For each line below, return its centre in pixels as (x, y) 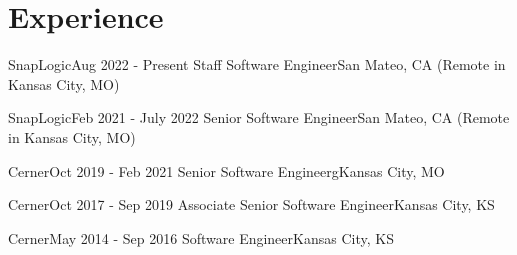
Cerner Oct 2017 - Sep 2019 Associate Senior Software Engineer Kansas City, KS (251, 204)
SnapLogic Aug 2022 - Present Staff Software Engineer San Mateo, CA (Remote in (257, 64)
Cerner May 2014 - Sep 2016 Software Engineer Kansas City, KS (201, 237)
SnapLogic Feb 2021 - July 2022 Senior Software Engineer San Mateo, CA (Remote (259, 117)
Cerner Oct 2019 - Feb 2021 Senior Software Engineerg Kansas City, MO (226, 170)
